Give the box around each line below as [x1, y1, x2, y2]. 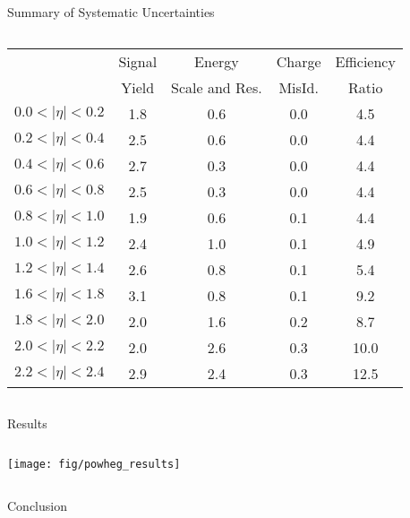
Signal [118, 50, 158, 72]
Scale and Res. [171, 76, 262, 98]
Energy [194, 50, 239, 72]
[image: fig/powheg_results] [7, 458, 181, 471]
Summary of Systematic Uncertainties [7, 3, 215, 21]
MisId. [278, 76, 319, 98]
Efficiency [335, 50, 396, 72]
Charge [276, 50, 321, 72]
